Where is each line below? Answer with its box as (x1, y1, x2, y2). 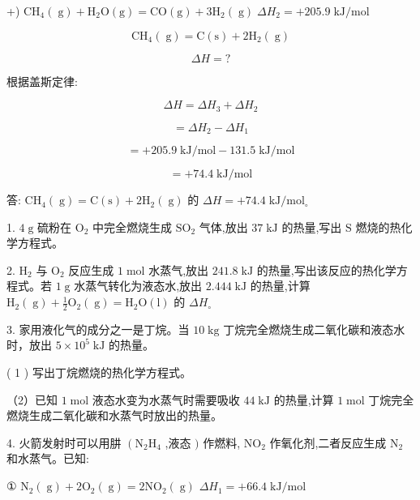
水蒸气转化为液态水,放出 (74, 277, 203, 294)
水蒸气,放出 (148, 261, 209, 278)
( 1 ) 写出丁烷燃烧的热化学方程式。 (6, 364, 191, 381)
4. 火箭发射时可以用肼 (6, 434, 122, 451)
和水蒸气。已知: (6, 450, 89, 467)
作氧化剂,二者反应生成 (269, 434, 387, 451)
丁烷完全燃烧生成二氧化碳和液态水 (223, 320, 405, 337)
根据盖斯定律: (6, 72, 78, 89)
